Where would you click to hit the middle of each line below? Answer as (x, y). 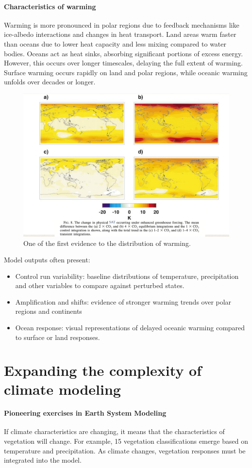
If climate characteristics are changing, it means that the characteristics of (114, 431)
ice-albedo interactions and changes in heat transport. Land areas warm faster (120, 34)
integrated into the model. (43, 460)
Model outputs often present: (47, 259)
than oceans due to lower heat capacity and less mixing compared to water (115, 43)
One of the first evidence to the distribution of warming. (107, 243)
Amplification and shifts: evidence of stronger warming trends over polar (123, 301)
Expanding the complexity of (103, 370)
